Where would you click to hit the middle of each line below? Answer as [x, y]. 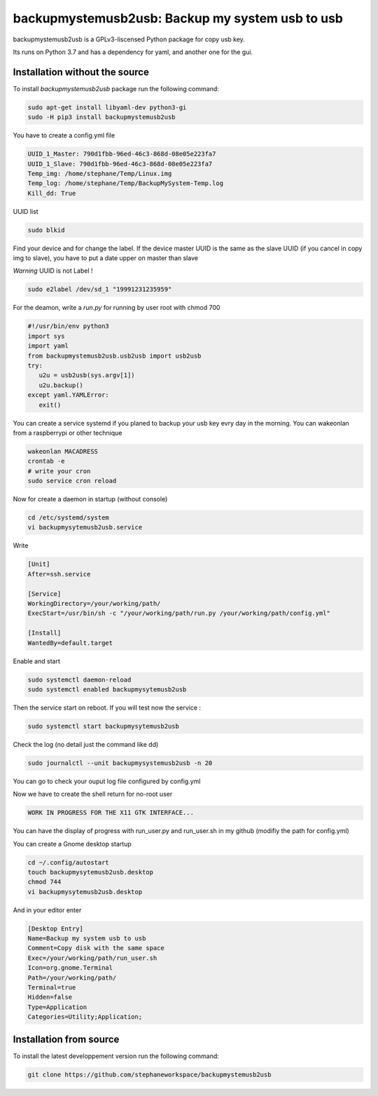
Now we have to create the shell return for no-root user [93, 794]
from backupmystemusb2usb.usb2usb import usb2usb [114, 356]
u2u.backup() [61, 385]
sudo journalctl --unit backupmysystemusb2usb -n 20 [120, 763]
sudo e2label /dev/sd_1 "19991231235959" [100, 290]
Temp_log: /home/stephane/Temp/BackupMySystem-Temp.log [126, 183]
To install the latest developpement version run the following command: [116, 1056]
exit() [50, 405]
